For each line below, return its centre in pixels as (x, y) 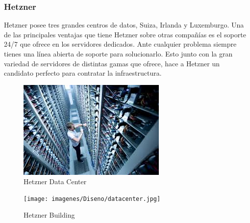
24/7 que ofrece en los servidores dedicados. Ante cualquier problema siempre (120, 44)
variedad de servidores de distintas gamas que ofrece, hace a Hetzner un (112, 63)
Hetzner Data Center (55, 181)
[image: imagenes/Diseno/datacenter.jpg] (92, 199)
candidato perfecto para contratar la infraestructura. (83, 73)
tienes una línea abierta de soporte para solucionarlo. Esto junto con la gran (118, 54)
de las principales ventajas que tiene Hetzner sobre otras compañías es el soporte (125, 34)
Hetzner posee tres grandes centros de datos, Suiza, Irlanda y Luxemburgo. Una (124, 25)
